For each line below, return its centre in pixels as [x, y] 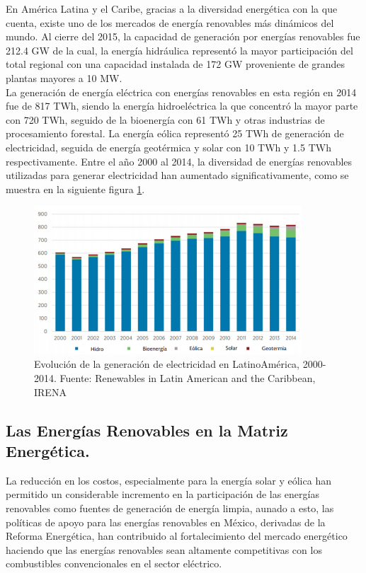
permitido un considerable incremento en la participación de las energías [162, 494]
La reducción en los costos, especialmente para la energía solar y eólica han [168, 480]
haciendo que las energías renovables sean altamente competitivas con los [164, 549]
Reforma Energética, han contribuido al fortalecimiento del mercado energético [177, 536]
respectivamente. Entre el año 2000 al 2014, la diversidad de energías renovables [179, 161]
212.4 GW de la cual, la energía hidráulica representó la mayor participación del [179, 50]
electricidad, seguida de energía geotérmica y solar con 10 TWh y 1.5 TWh [168, 147]
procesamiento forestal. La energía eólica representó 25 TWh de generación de [175, 133]
